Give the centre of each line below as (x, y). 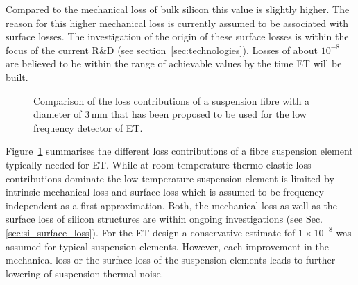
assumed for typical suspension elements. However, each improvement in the (168, 246)
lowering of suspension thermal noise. (85, 273)
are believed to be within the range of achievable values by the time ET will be (174, 63)
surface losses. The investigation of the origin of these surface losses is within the (177, 36)
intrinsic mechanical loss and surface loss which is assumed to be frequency (165, 192)
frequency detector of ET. (88, 127)
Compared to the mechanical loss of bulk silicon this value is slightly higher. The (178, 9)
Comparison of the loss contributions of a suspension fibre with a (172, 100)
